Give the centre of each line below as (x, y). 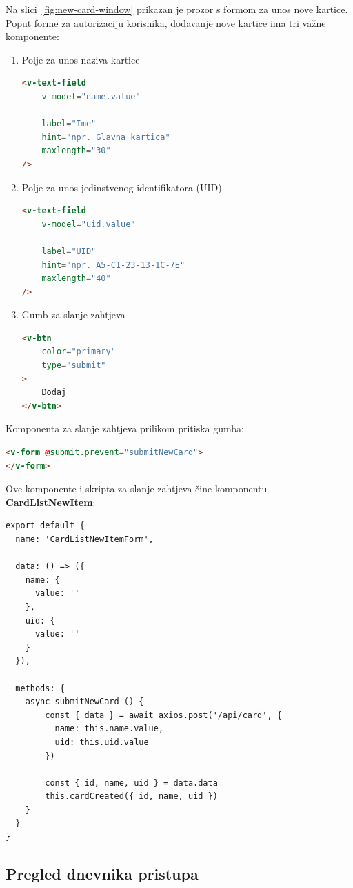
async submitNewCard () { (84, 702)
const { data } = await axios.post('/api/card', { (163, 715)
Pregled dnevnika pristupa (102, 874)
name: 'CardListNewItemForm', (84, 539)
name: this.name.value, (109, 729)
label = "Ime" (69, 124)
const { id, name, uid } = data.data (131, 783)
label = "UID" (69, 251)
